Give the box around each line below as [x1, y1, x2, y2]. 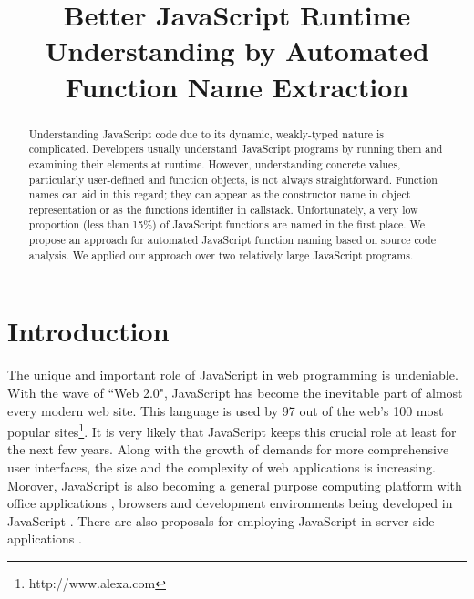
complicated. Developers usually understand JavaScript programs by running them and [28, 141, 443, 157]
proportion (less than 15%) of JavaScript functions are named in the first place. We [28, 217, 426, 232]
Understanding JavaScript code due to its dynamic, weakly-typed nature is [28, 126, 385, 141]
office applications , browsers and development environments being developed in [7, 493, 453, 513]
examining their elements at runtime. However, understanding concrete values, [28, 156, 401, 171]
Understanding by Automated [45, 32, 429, 69]
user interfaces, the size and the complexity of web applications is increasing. [7, 458, 436, 477]
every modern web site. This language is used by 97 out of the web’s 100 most [7, 401, 444, 420]
